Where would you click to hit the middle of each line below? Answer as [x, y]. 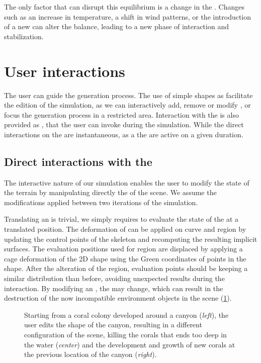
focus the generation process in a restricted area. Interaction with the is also [121, 114]
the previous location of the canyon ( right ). [91, 354]
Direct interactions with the [78, 161]
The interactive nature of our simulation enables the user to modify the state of [127, 182]
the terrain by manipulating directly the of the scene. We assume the [110, 192]
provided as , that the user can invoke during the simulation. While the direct [124, 124]
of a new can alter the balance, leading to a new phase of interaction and [116, 26]
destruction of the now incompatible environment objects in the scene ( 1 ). [118, 298]
